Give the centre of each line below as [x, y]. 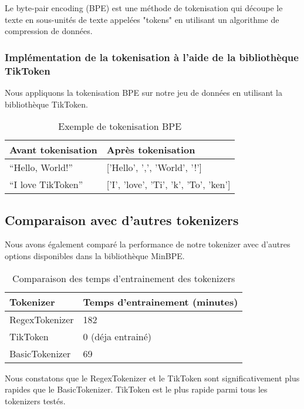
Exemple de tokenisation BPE [120, 126]
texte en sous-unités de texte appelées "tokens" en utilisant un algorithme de [142, 19]
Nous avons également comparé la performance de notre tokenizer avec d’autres [148, 244]
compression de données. [49, 31]
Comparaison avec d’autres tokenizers [122, 219]
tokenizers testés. [35, 400]
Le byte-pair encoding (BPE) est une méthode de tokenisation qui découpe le [144, 8]
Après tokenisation [151, 150]
